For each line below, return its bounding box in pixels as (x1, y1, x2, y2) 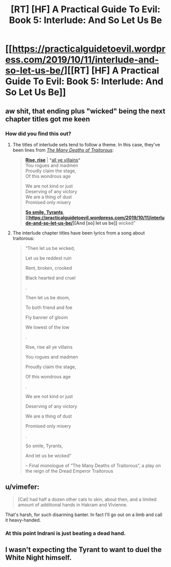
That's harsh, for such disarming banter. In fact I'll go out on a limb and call (5, 511, 163, 518)
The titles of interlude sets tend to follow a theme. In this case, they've (12, 141, 160, 147)
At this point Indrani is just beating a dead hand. (5, 529, 126, 536)
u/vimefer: (5, 483, 40, 492)
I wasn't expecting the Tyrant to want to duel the (5, 546, 162, 554)
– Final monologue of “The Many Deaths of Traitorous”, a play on (25, 462, 161, 469)
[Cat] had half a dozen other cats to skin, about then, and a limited (17, 496, 157, 502)
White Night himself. (5, 553, 72, 562)
